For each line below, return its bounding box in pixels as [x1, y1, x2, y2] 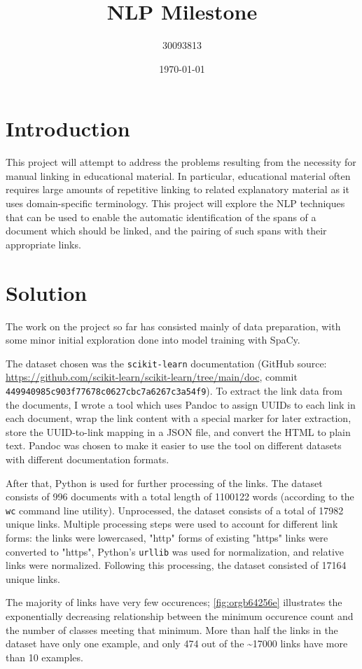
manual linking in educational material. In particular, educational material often [6, 168, 351, 183]
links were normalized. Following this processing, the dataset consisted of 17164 [6, 558, 347, 572]
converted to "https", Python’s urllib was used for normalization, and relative [6, 544, 344, 558]
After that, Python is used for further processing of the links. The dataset [6, 475, 323, 490]
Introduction [6, 114, 130, 143]
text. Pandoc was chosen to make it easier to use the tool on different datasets [6, 438, 342, 453]
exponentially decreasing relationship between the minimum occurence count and [6, 609, 354, 624]
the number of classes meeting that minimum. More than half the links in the [6, 622, 338, 637]
